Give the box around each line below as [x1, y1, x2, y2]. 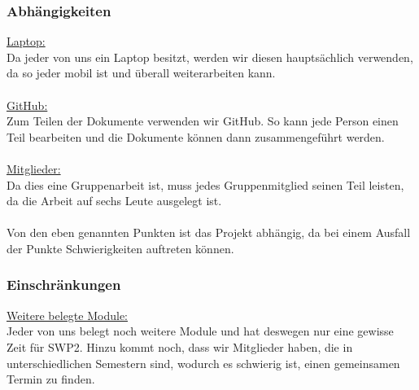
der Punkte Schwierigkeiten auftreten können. [7, 239, 234, 256]
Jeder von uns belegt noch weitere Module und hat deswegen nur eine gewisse [7, 322, 394, 340]
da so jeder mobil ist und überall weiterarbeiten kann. [7, 64, 276, 81]
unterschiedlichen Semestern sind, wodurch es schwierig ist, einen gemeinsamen [7, 354, 400, 371]
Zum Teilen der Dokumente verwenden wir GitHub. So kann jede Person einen [7, 112, 399, 129]
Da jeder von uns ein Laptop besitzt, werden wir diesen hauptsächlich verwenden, [7, 48, 413, 65]
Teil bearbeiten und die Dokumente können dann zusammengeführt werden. [7, 128, 385, 145]
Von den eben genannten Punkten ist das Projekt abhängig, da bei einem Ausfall [7, 224, 411, 241]
